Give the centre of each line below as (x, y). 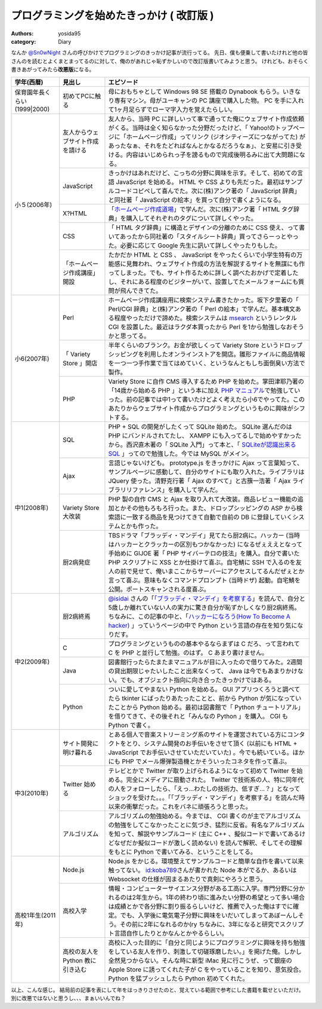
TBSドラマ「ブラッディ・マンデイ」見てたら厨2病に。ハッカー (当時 (204, 535)
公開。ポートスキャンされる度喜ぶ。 (159, 589)
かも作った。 (144, 526)
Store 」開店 (80, 363)
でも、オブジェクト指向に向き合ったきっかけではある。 (198, 680)
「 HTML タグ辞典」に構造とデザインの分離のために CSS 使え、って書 (207, 227)
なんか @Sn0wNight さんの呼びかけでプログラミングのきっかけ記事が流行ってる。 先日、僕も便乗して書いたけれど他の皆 (160, 53)
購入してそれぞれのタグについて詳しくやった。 (192, 218)
